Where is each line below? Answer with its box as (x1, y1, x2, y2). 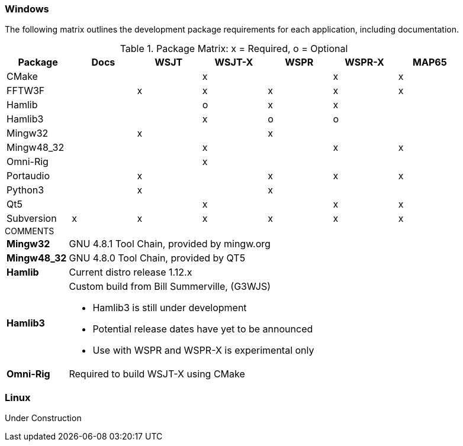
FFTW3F (7, 85, 45, 97)
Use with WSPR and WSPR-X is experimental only (92, 344, 314, 357)
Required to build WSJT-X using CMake (69, 368, 245, 380)
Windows (5, 3, 49, 15)
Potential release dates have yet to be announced (92, 323, 313, 335)
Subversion (7, 212, 57, 225)
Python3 (7, 184, 44, 196)
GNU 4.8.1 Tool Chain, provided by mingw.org (69, 238, 271, 250)
